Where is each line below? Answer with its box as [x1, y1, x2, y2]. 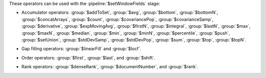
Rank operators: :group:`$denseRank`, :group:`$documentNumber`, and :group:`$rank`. [21, 64, 199, 70]
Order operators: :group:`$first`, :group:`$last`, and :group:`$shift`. [21, 55, 156, 60]
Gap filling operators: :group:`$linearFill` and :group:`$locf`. [21, 46, 141, 52]
